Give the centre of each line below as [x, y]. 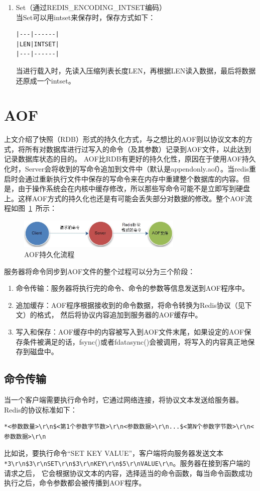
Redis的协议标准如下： [41, 409]
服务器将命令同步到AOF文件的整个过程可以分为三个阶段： [100, 271]
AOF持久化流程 [49, 254]
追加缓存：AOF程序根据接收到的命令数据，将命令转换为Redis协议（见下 [134, 305]
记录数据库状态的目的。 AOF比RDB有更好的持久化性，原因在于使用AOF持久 [130, 159]
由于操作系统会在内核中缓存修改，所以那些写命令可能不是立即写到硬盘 [134, 188]
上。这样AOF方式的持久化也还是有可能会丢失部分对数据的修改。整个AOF [125, 198]
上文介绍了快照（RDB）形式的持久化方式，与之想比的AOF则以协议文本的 [125, 139]
